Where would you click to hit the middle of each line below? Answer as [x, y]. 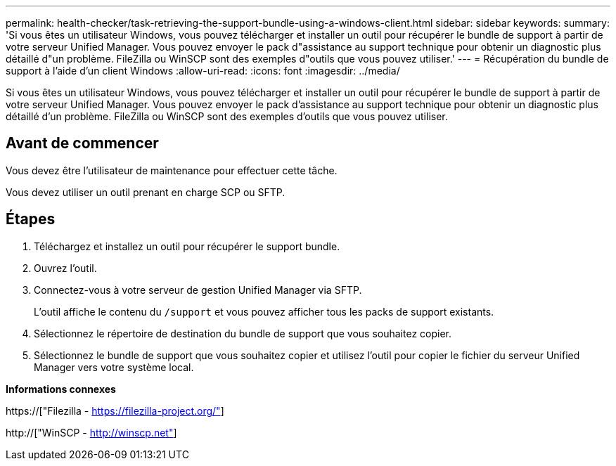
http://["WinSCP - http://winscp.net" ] [91, 432]
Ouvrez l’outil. [65, 268]
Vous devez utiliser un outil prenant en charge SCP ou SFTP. [146, 192]
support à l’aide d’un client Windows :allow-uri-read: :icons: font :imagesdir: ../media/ [203, 71]
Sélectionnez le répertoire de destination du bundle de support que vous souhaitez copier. [243, 333]
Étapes [31, 219]
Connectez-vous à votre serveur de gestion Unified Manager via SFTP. [198, 290]
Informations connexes [61, 389]
